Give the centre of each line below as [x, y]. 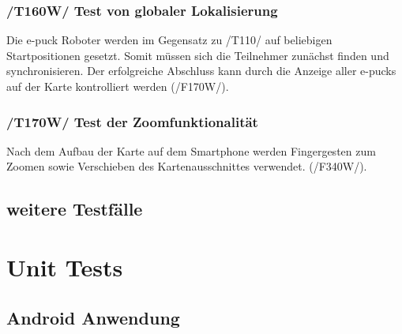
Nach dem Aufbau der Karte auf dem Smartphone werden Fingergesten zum [191, 150]
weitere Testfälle [75, 209]
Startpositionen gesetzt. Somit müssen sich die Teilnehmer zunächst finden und [198, 55]
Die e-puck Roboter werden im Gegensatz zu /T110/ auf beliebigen [169, 40]
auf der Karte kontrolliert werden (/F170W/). [118, 86]
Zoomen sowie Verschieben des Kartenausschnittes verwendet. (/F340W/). [187, 166]
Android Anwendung [93, 317]
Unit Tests [65, 266]
